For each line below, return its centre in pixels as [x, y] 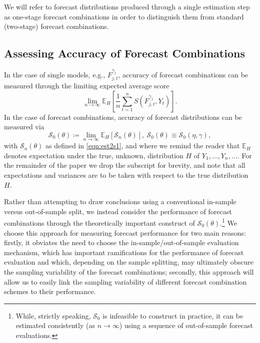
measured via [24, 127]
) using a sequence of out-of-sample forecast [186, 325]
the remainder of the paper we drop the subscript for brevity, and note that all [125, 165]
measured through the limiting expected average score [87, 86]
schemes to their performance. [50, 291]
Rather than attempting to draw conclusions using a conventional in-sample [120, 201]
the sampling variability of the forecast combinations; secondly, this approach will [129, 271]
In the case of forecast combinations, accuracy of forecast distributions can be [123, 117]
